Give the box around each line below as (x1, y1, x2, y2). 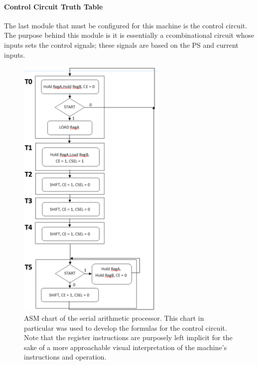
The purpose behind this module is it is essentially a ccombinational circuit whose (4, 30, 255, 40)
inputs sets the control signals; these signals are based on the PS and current (4, 39, 239, 50)
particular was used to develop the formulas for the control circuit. (24, 322, 227, 333)
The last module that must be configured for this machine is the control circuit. (4, 20, 248, 30)
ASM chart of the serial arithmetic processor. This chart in (24, 313, 204, 323)
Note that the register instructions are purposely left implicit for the (24, 332, 233, 343)
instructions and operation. (24, 352, 107, 362)
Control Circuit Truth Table (4, 1, 103, 11)
